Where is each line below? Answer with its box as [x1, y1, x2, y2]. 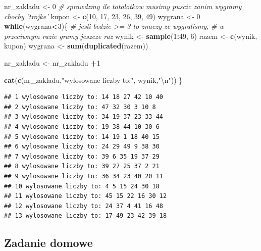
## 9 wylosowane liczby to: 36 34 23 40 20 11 [4, 172, 163, 180]
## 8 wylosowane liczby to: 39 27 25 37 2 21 [4, 163, 160, 170]
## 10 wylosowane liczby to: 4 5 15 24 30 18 [4, 182, 160, 190]
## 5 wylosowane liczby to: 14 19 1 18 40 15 [4, 133, 160, 140]
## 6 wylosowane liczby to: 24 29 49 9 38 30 [4, 143, 160, 150]
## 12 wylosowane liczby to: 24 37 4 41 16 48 [4, 202, 163, 210]
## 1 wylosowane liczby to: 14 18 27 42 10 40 [4, 93, 163, 101]
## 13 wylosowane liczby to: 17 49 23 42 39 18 [4, 212, 167, 220]
